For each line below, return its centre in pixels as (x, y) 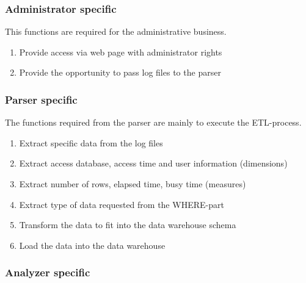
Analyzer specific (48, 272)
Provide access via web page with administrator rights (121, 52)
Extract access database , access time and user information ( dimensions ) (153, 163)
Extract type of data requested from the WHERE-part (122, 204)
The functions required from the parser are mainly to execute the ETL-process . (153, 122)
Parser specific (41, 99)
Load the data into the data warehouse (92, 245)
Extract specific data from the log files (91, 142)
